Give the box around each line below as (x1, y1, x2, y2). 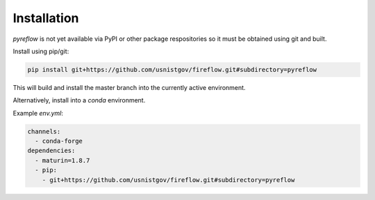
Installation (12, 10, 79, 26)
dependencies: (27, 147, 76, 155)
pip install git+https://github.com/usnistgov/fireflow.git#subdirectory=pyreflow (27, 66, 317, 73)
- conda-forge (35, 137, 83, 145)
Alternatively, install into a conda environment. (12, 96, 146, 104)
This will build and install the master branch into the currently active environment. (12, 83, 246, 91)
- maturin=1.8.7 (35, 156, 90, 164)
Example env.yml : (12, 109, 64, 117)
